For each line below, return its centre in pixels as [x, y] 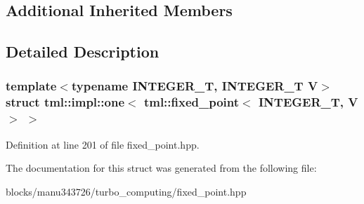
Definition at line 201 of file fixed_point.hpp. [103, 144]
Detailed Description [83, 52]
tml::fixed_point [191, 102]
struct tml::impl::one [65, 102]
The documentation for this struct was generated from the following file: [161, 168]
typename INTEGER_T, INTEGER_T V [195, 86]
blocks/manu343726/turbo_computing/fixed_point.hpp [126, 191]
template [31, 86]
